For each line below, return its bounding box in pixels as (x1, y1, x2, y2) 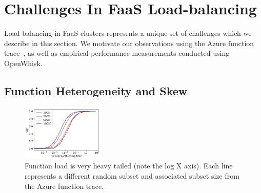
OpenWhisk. (4, 57, 43, 68)
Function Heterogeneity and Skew (4, 82, 188, 98)
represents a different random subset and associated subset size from (25, 170, 239, 181)
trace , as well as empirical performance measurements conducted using (4, 48, 230, 58)
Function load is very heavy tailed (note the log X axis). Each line (25, 160, 233, 171)
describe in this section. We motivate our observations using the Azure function (4, 37, 254, 48)
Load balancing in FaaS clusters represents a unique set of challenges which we (4, 28, 252, 38)
